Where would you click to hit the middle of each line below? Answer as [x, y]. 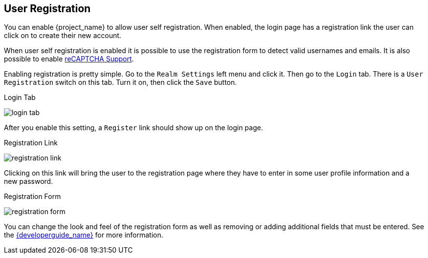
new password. [29, 181]
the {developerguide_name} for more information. [84, 235]
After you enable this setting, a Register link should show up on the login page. [134, 128]
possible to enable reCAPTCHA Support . [69, 59]
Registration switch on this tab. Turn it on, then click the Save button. [120, 82]
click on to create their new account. [63, 36]
